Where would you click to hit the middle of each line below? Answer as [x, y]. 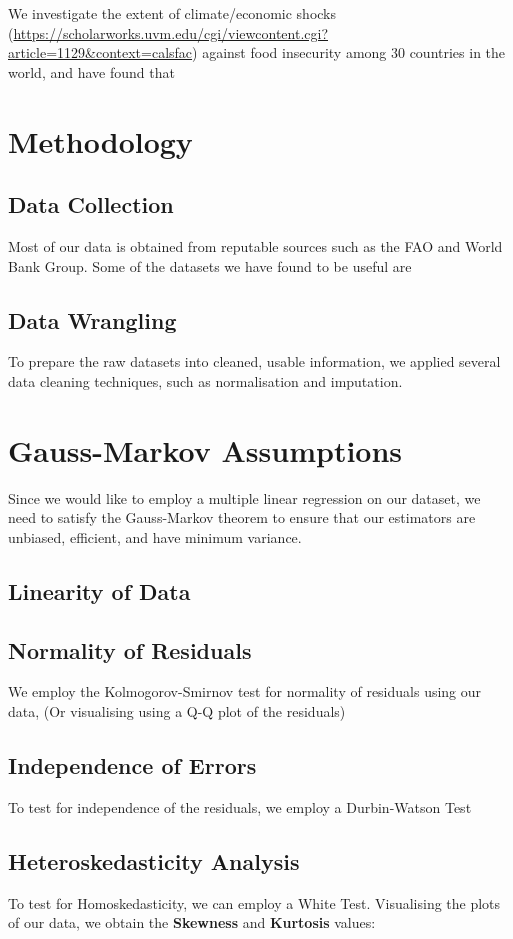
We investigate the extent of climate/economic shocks [172, 13]
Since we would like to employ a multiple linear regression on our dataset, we [244, 497]
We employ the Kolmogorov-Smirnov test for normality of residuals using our [245, 691]
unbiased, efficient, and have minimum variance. [155, 536]
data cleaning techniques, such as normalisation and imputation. [205, 380]
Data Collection [91, 204]
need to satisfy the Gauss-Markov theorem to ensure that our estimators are [242, 517]
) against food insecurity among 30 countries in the [349, 52]
